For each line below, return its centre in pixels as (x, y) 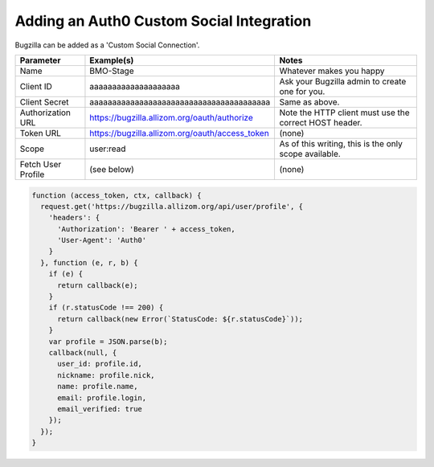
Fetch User (41, 164)
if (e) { (66, 274)
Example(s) (112, 60)
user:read (108, 149)
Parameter (40, 60)
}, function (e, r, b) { (89, 262)
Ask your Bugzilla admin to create (343, 81)
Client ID (36, 86)
